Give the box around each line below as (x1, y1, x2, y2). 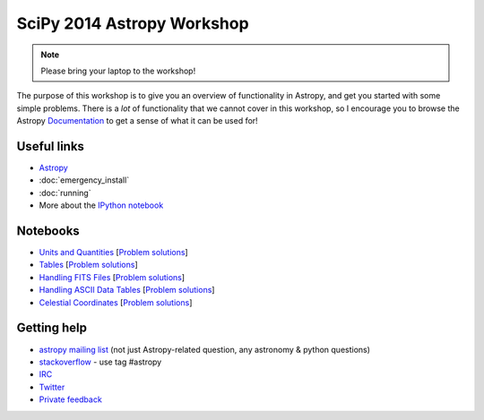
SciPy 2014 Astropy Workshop (16, 13, 250, 33)
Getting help (16, 321, 87, 336)
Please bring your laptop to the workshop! (40, 65, 196, 76)
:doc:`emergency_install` (39, 175, 130, 185)
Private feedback (39, 394, 102, 405)
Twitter (39, 381, 65, 392)
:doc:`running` (39, 187, 91, 198)
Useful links (16, 139, 85, 154)
